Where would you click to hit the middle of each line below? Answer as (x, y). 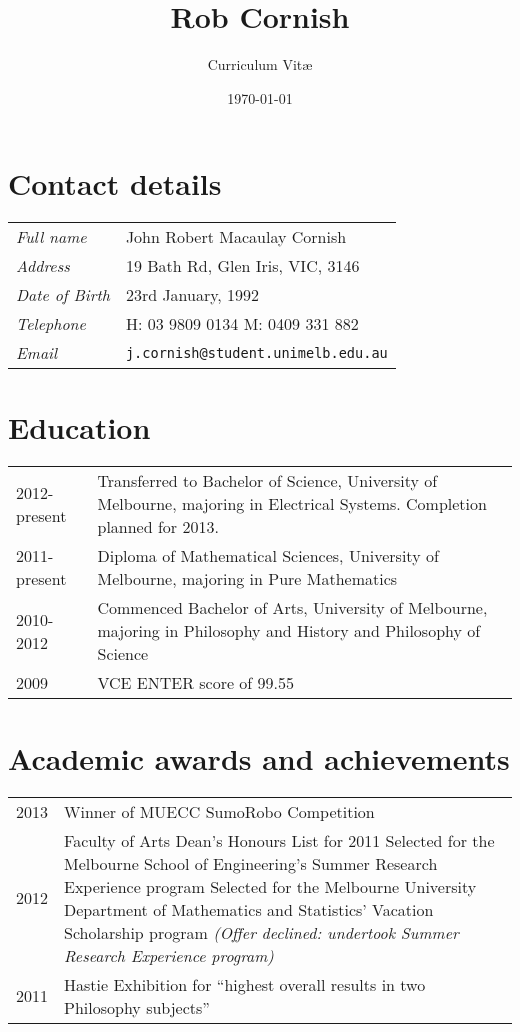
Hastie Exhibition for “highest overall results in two (245, 984)
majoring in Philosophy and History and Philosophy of (289, 631)
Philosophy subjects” (137, 1007)
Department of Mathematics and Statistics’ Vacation (249, 909)
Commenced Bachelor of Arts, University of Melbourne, (292, 608)
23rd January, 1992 (192, 295)
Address (43, 266)
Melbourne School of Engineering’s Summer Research (251, 863)
